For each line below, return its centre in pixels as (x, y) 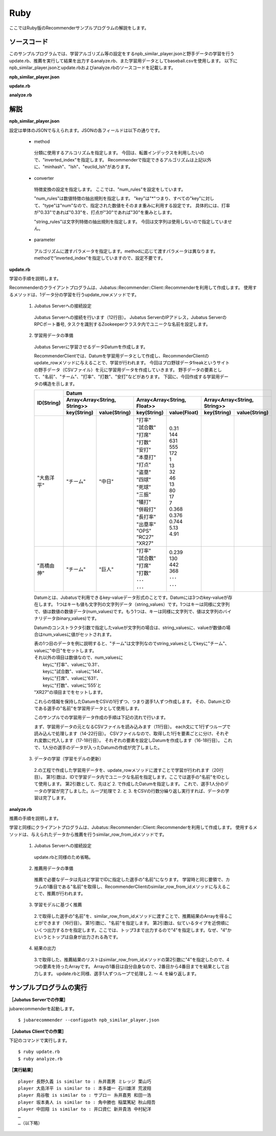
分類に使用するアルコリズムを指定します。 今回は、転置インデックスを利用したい (117, 153)
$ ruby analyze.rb (40, 1059)
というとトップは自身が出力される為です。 (77, 937)
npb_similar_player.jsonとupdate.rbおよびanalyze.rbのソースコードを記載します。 (92, 68)
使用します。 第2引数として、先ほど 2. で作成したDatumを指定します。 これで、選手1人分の (131, 784)
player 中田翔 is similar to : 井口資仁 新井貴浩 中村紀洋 (85, 1109)
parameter (45, 240)
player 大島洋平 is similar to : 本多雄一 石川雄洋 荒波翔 (85, 1089)
